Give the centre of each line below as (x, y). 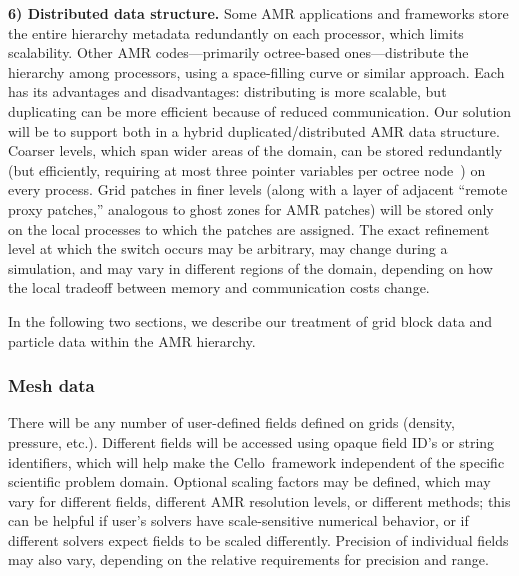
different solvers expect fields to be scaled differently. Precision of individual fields (258, 539)
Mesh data (51, 385)
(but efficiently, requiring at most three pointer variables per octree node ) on (247, 169)
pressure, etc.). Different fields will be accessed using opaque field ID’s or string (251, 441)
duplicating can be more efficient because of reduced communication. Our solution (260, 110)
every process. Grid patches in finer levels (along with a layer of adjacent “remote (258, 189)
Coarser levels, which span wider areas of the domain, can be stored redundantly (255, 150)
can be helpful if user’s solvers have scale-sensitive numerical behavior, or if (238, 520)
